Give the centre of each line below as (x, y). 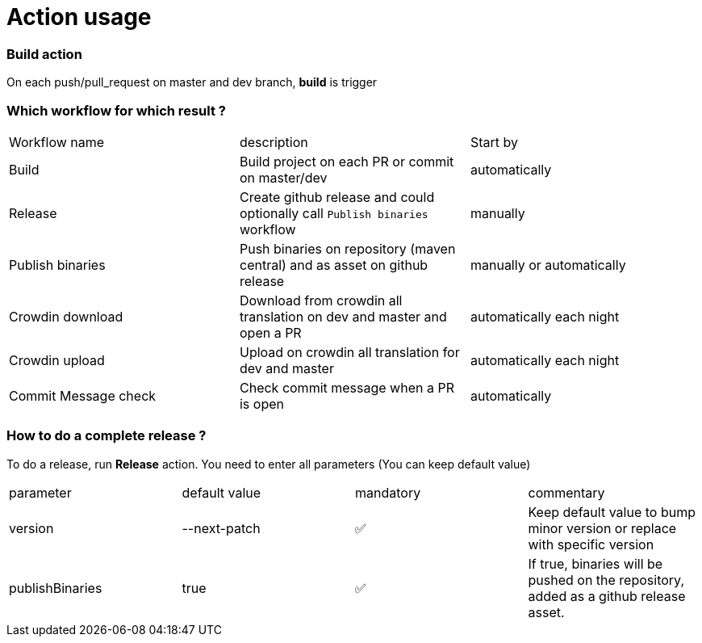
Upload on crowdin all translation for (349, 352)
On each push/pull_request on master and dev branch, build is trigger (192, 82)
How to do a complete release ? (107, 436)
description (274, 142)
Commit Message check (83, 395)
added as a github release (607, 596)
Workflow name (57, 142)
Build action (44, 54)
